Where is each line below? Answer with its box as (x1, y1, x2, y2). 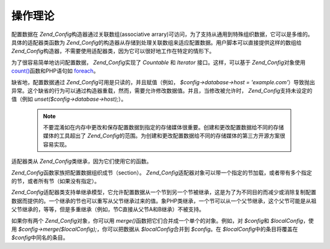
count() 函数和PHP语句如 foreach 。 (11, 67, 99, 74)
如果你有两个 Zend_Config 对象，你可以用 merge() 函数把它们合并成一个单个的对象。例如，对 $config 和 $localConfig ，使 (11, 217, 314, 224)
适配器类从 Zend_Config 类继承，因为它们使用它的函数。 (11, 157, 152, 165)
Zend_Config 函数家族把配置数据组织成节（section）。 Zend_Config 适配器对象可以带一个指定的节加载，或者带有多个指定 (11, 168, 312, 176)
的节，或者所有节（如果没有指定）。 (11, 178, 100, 185)
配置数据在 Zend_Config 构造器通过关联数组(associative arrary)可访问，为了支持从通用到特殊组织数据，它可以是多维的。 (11, 31, 313, 38)
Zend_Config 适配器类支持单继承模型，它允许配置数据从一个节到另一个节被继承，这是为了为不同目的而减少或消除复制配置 (11, 189, 317, 196)
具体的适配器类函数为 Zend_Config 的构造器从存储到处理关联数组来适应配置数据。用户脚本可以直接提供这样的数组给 (11, 38, 302, 46)
